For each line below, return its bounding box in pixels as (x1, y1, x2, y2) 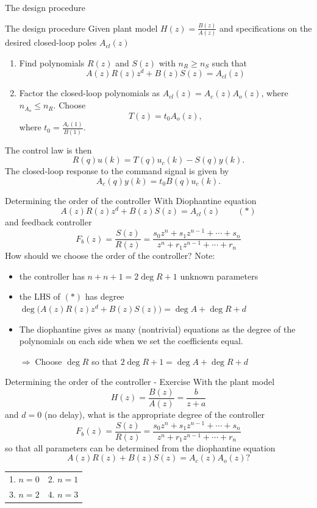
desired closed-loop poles (5, 36, 97, 49)
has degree (85, 290, 124, 303)
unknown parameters (180, 269, 258, 282)
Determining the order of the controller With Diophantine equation (5, 194, 257, 206)
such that (212, 56, 248, 69)
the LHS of (19, 290, 60, 303)
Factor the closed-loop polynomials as (19, 86, 160, 99)
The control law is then (5, 143, 92, 156)
